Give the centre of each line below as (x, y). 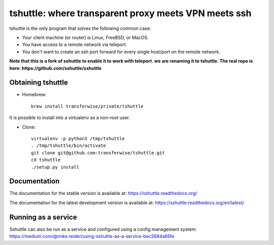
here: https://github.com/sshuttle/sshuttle (55, 68)
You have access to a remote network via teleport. (75, 45)
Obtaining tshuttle (39, 83)
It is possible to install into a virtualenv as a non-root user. (70, 118)
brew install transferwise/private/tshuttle (88, 106)
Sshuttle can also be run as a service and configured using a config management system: (103, 229)
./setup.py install (55, 167)
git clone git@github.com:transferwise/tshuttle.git (98, 153)
